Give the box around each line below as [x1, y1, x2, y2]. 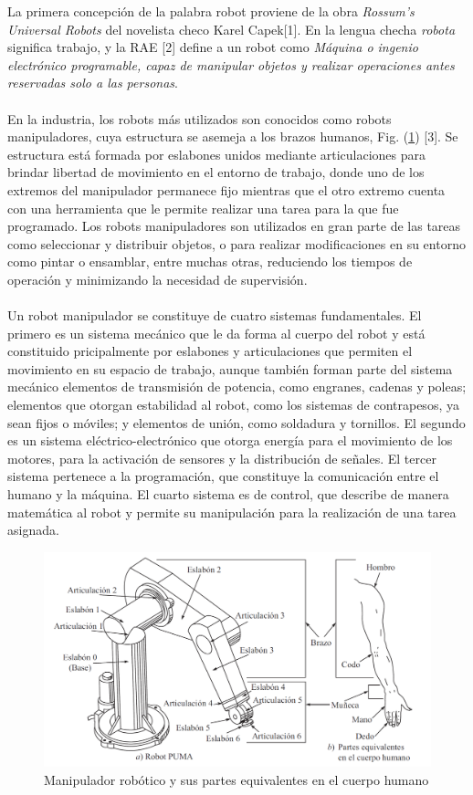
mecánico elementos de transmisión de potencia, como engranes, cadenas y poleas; [7, 377, 467, 396]
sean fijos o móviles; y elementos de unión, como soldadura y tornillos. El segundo [7, 413, 466, 432]
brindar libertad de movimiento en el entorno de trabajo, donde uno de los [7, 162, 425, 182]
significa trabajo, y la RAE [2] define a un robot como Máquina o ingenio [7, 37, 418, 57]
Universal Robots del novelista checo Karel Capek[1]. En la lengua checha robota [7, 19, 456, 38]
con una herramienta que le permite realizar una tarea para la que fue [7, 198, 399, 217]
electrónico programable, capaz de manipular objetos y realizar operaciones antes [7, 55, 455, 74]
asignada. [7, 520, 59, 539]
